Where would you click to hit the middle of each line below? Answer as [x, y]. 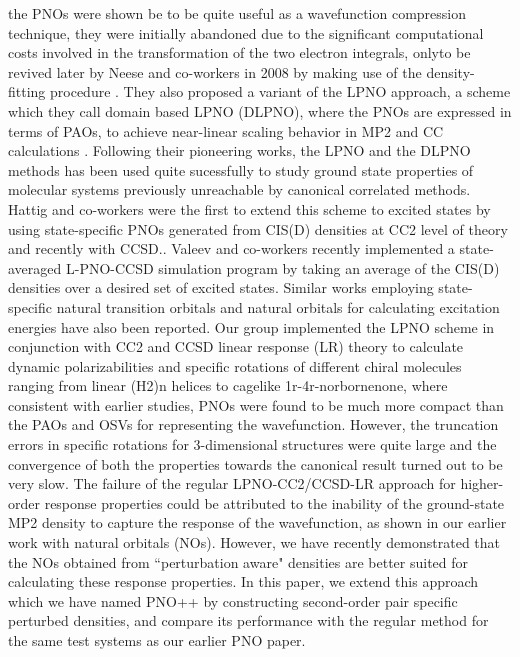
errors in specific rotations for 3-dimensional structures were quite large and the [252, 444]
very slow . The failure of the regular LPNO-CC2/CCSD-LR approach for [232, 483]
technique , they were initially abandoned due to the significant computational [246, 32]
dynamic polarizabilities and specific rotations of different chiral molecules [235, 365]
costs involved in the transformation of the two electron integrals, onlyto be [239, 52]
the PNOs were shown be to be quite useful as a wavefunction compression [237, 13]
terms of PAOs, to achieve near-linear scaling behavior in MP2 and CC [226, 130]
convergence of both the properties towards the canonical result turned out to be [255, 463]
